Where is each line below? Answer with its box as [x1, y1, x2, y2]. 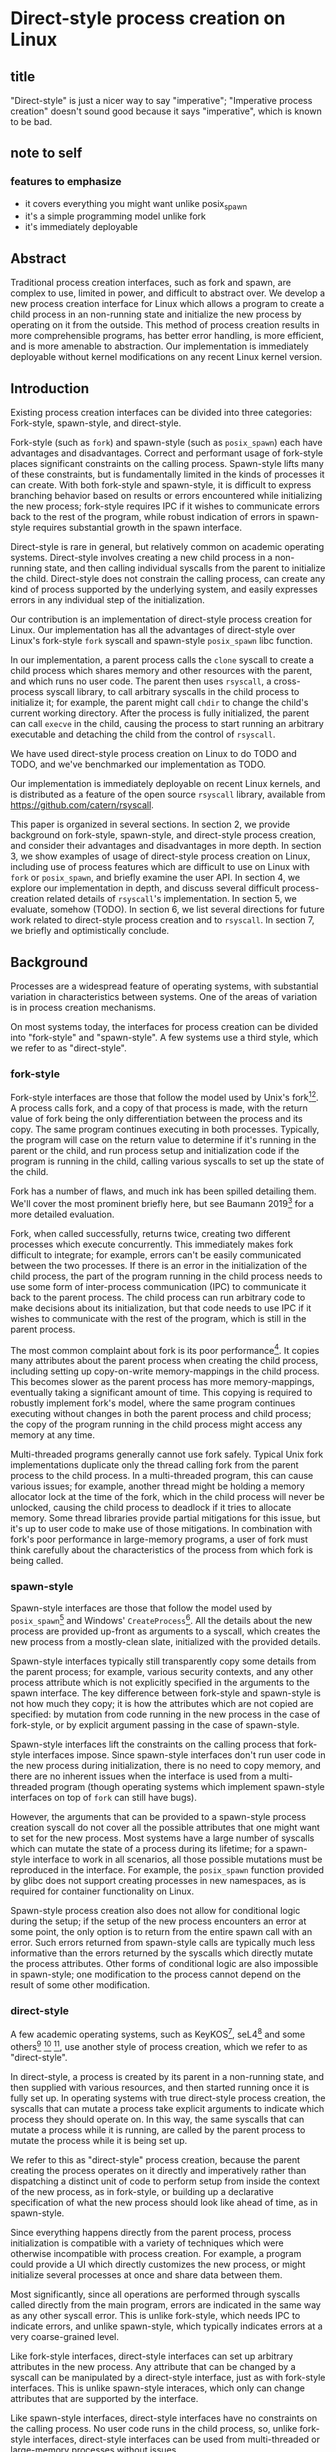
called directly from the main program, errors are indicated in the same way [10, 2298, 322, 2311]
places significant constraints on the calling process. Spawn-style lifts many [10, 458, 325, 470]
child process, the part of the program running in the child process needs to [10, 1270, 323, 1282]
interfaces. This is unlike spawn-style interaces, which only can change [10, 2382, 306, 2394]
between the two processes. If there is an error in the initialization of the [10, 1259, 308, 1271]
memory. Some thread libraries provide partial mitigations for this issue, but [10, 1512, 321, 1524]
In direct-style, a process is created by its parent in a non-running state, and [10, 2070, 325, 2082]
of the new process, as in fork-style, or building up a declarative [10, 2185, 275, 2197]
